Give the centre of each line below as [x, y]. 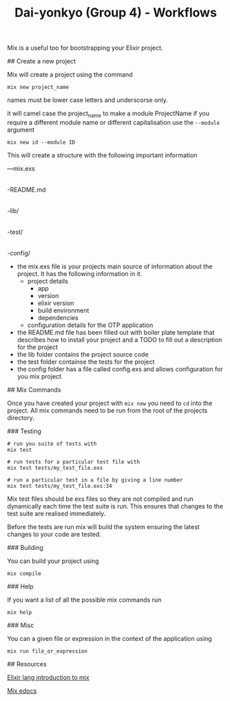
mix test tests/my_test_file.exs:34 [60, 486]
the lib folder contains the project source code [83, 354]
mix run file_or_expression [48, 651]
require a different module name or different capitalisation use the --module [114, 122]
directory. [21, 417]
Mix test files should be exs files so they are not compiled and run [101, 499]
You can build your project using [53, 561]
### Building [25, 547]
